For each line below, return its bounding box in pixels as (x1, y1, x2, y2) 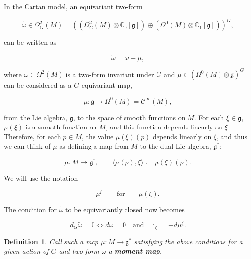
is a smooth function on (25, 122, 97, 132)
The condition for (4, 204, 57, 214)
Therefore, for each (4, 131, 61, 141)
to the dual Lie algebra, (140, 141, 211, 151)
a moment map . (108, 246, 162, 256)
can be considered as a (4, 80, 72, 90)
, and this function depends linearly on (105, 122, 222, 132)
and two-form (59, 246, 99, 256)
